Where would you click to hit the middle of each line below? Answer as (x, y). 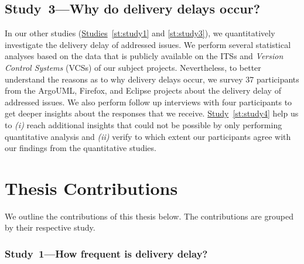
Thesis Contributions (91, 188)
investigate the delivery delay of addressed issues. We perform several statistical (148, 44)
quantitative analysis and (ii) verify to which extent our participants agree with (148, 136)
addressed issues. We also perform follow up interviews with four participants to (148, 102)
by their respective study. (50, 227)
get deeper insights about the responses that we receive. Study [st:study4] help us (152, 113)
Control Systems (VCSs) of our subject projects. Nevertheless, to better (133, 67)
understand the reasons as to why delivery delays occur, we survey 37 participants (152, 79)
